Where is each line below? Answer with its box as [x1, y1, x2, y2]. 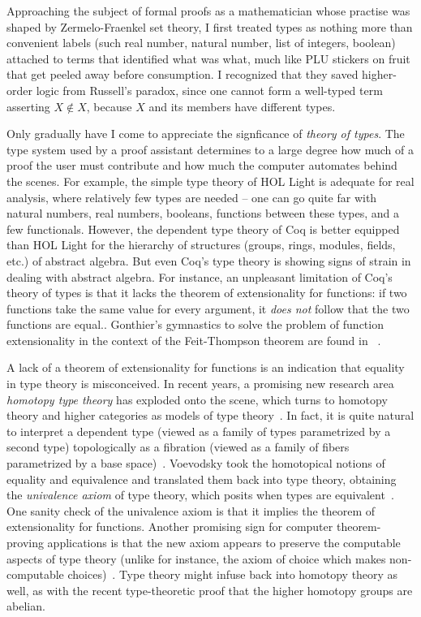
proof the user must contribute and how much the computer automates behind [6, 157, 397, 174]
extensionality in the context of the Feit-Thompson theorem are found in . [6, 331, 381, 348]
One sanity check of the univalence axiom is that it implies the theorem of [6, 502, 376, 519]
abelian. [6, 598, 45, 615]
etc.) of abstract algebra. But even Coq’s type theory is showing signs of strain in [6, 252, 411, 269]
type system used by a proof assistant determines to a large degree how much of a [6, 140, 414, 157]
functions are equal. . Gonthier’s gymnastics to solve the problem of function [6, 316, 384, 333]
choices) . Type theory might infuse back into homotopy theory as [67, 566, 398, 583]
